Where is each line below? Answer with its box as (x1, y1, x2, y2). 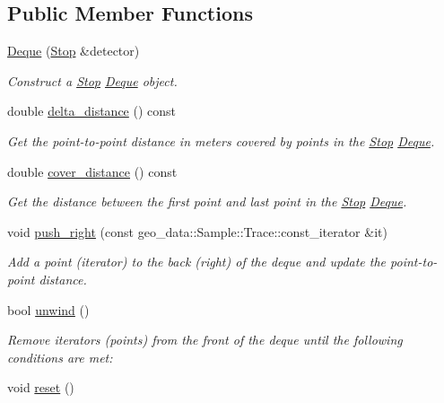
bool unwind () (7, 300, 90, 319)
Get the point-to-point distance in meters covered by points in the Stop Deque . (7, 131, 435, 150)
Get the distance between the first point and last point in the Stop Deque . (7, 192, 407, 211)
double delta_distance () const (7, 101, 177, 120)
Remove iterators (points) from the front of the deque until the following (7, 330, 403, 349)
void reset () (7, 378, 74, 397)
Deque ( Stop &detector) (7, 41, 140, 60)
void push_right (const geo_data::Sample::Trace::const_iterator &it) (7, 222, 387, 241)
